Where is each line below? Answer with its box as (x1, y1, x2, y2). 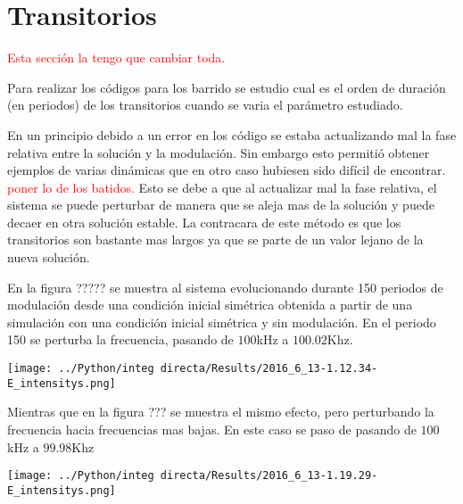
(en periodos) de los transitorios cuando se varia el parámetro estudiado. (7, 95, 403, 114)
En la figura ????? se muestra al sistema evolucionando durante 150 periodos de (7, 277, 443, 296)
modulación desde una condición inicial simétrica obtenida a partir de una (7, 295, 413, 314)
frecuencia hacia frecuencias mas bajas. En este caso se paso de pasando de (7, 419, 417, 438)
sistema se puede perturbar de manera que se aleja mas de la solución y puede (7, 195, 434, 214)
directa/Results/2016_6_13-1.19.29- (160, 469, 378, 483)
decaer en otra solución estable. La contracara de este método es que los (7, 212, 401, 231)
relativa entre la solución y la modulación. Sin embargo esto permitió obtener (7, 143, 430, 161)
